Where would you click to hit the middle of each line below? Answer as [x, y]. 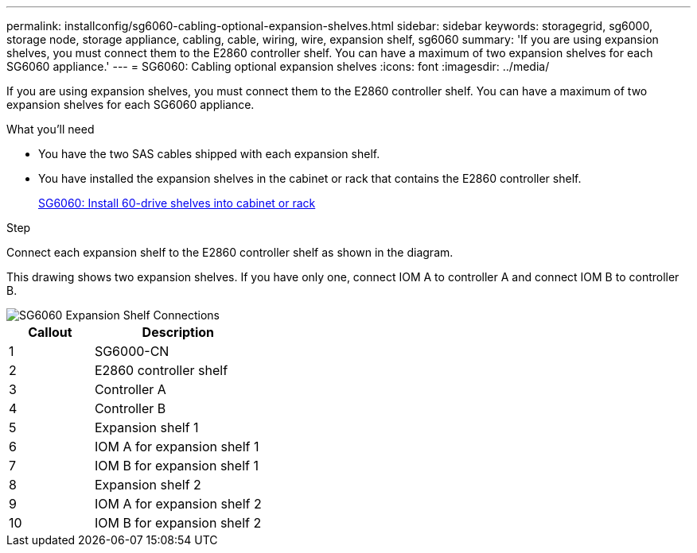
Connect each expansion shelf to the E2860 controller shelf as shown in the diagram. [230, 252]
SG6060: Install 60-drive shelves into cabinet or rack [177, 203]
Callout [50, 332]
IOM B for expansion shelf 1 [176, 466]
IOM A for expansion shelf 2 [178, 504]
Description [178, 332]
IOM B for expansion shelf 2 [178, 523]
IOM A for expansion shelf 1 [177, 447]
